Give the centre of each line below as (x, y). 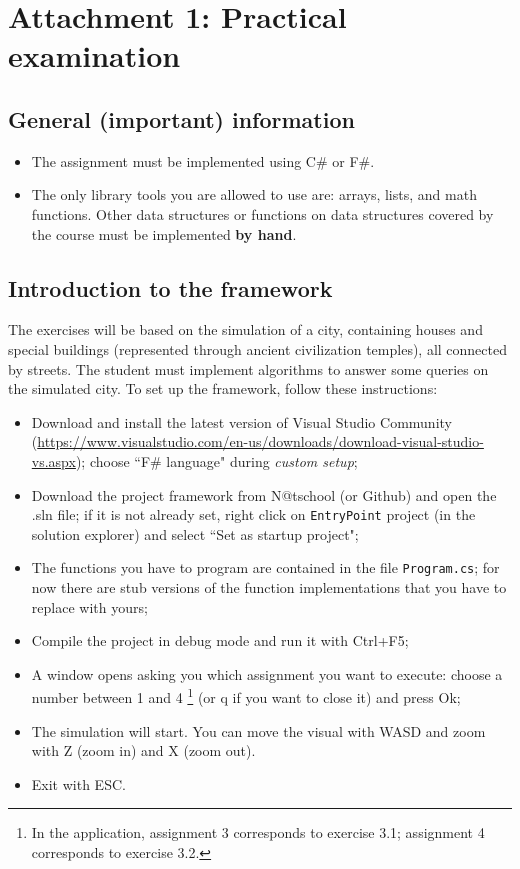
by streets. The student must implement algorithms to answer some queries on (248, 368)
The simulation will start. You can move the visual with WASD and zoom (258, 730)
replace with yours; (89, 606)
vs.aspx (53, 460)
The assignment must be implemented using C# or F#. (203, 160)
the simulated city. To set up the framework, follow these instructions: (223, 388)
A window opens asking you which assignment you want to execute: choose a (267, 673)
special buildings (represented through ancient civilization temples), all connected (257, 348)
